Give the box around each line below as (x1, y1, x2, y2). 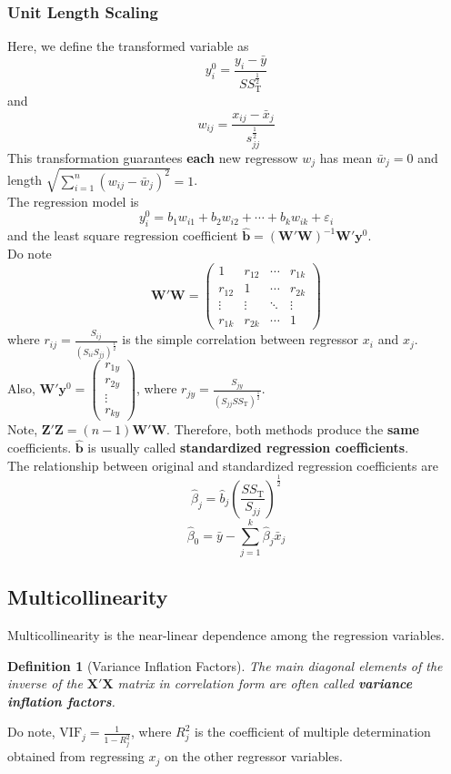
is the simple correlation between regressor (122, 330, 359, 349)
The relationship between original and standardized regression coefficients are (7, 455, 438, 474)
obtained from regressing (7, 747, 145, 766)
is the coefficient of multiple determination (195, 722, 431, 741)
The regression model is (7, 191, 139, 210)
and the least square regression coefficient (7, 226, 238, 245)
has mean (319, 148, 373, 167)
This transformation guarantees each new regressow (7, 148, 298, 167)
